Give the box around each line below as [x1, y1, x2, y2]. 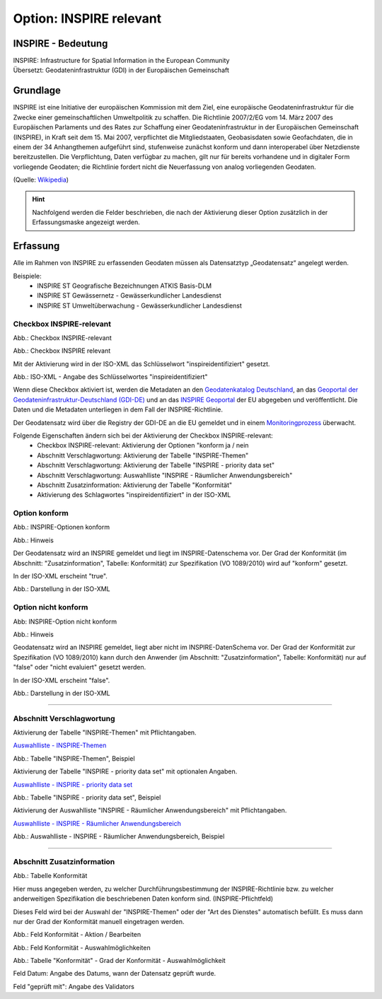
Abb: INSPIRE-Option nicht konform [13, 617, 117, 626]
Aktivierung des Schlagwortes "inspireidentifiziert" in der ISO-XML [37, 491, 231, 499]
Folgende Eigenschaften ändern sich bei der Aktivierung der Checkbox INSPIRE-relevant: [13, 431, 274, 440]
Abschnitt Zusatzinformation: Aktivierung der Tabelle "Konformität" [37, 481, 233, 489]
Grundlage [13, 85, 62, 97]
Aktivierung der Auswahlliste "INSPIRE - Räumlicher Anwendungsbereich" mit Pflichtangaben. [13, 806, 287, 814]
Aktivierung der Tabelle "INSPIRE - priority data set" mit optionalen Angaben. [13, 767, 238, 776]
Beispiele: [13, 271, 42, 280]
